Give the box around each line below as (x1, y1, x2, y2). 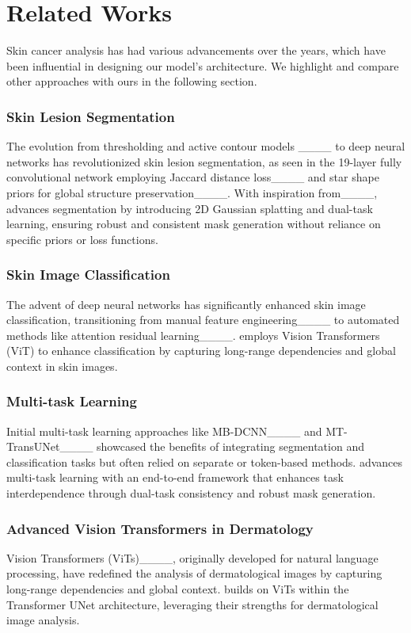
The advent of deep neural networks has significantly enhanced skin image (6, 296, 366, 312)
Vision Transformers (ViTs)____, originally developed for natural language (6, 549, 379, 566)
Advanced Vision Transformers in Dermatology (6, 518, 314, 538)
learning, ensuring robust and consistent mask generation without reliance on (6, 215, 381, 232)
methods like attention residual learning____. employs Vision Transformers (6, 326, 380, 343)
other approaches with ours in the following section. (6, 73, 257, 90)
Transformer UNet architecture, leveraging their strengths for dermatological (6, 596, 379, 612)
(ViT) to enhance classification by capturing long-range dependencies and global (6, 342, 396, 359)
